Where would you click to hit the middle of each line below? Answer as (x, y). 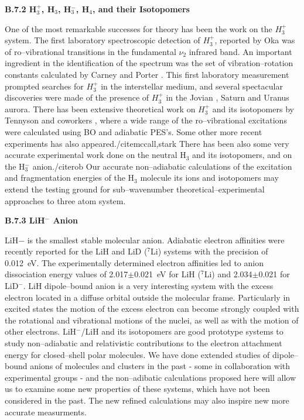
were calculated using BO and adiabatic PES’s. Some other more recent (134, 131)
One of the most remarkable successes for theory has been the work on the (139, 28)
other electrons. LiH (41, 331)
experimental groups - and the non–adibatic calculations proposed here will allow (151, 377)
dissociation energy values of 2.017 (66, 274)
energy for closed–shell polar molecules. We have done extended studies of (137, 354)
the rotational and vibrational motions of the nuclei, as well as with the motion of (152, 320)
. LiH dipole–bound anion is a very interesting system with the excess (148, 286)
